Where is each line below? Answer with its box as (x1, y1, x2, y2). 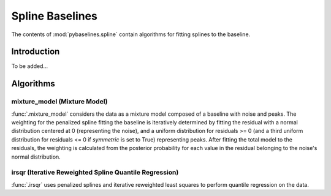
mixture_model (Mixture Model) (11, 97, 108, 106)
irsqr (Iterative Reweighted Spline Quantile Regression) (11, 168, 179, 177)
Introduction (11, 47, 60, 57)
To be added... (11, 62, 48, 70)
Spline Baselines (11, 9, 98, 23)
